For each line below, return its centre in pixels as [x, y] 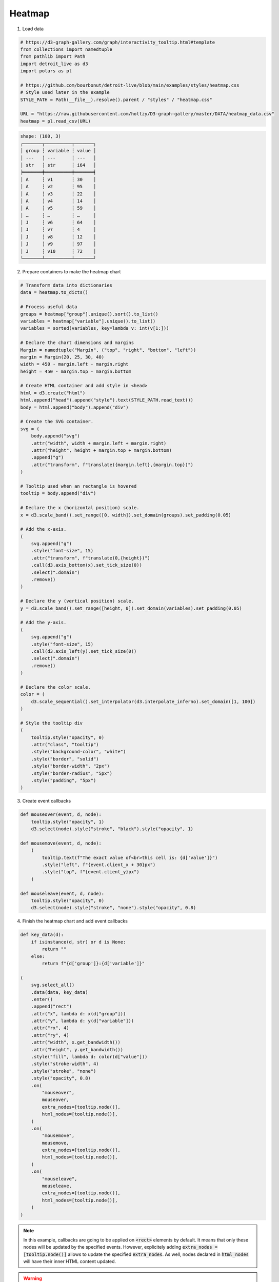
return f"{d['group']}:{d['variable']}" [93, 963]
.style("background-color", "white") [78, 752]
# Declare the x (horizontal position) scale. [80, 508]
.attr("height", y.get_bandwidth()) [77, 1049]
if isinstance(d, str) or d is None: [78, 942]
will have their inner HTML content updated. [70, 1261]
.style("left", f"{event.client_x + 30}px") [99, 865]
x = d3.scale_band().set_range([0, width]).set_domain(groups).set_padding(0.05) [126, 515]
